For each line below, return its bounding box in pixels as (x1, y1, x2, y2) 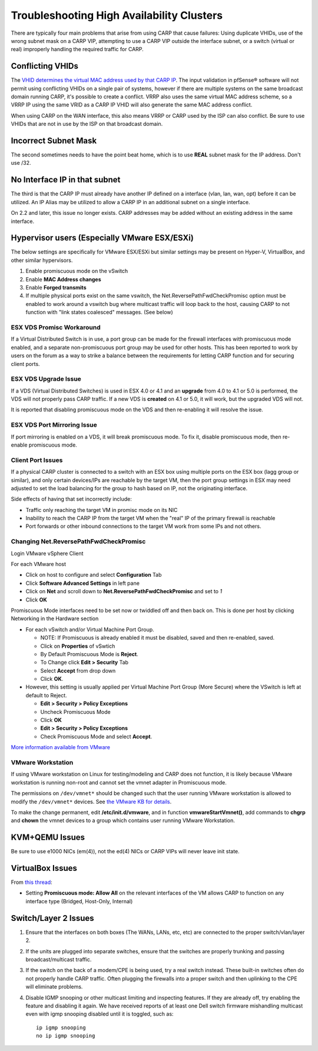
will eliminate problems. (25, 983, 83, 990)
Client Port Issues (11, 456, 63, 464)
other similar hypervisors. (11, 257, 73, 264)
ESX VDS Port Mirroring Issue (11, 421, 97, 429)
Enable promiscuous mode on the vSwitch (25, 268, 128, 275)
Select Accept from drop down (40, 667, 116, 674)
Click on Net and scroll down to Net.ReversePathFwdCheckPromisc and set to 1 (25, 588, 223, 595)
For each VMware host (11, 560, 67, 567)
